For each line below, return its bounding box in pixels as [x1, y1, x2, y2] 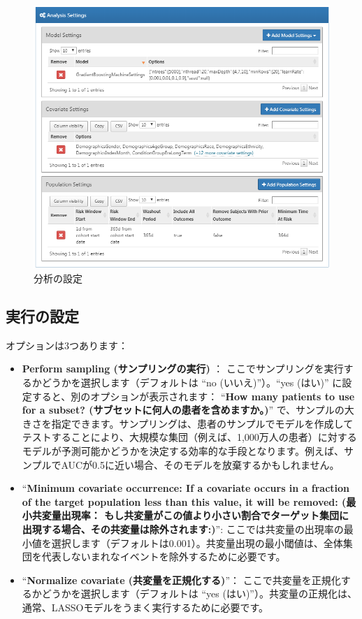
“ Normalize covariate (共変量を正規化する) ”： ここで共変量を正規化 [22, 572, 341, 587]
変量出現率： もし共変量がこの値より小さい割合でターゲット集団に [41, 508, 349, 523]
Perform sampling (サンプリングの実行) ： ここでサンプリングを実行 [22, 361, 344, 376]
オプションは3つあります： [6, 337, 128, 352]
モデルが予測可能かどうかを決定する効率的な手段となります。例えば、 [22, 443, 344, 458]
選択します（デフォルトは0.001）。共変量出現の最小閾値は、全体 [51, 535, 343, 550]
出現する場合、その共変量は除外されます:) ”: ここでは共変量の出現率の [22, 521, 344, 536]
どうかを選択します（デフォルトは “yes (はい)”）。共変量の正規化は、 [41, 586, 357, 601]
